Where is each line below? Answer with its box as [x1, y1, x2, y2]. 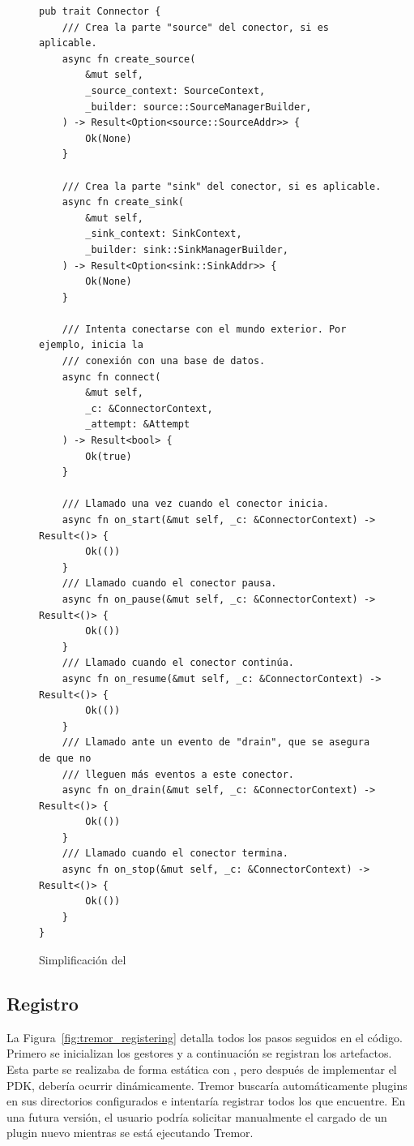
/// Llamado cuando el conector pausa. [62, 577, 277, 590]
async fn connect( [62, 371, 161, 383]
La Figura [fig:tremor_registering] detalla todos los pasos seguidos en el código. [6, 1028, 403, 1045]
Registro [6, 991, 79, 1016]
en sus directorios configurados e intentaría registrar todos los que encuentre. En [6, 1092, 406, 1110]
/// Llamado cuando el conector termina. [62, 848, 288, 860]
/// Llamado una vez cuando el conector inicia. [62, 498, 329, 510]
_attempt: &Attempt [85, 418, 190, 431]
